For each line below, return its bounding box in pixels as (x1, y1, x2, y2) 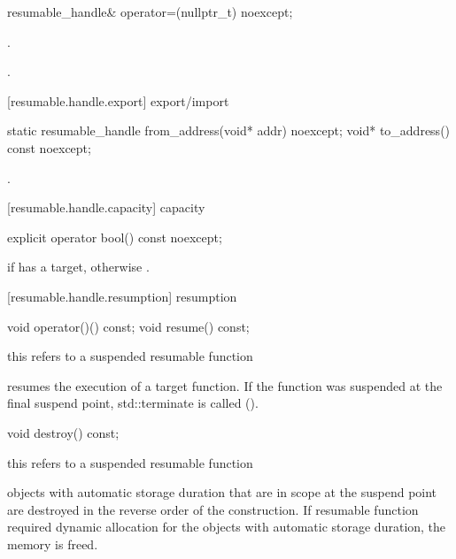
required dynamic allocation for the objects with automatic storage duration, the (7, 517, 446, 536)
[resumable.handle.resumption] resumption (7, 287, 237, 305)
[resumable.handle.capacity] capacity (7, 198, 205, 217)
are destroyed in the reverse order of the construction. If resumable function (7, 500, 419, 518)
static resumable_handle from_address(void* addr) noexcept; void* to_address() (7, 121, 451, 140)
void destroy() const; (7, 423, 120, 441)
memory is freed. (7, 534, 98, 553)
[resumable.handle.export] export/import (7, 91, 229, 110)
